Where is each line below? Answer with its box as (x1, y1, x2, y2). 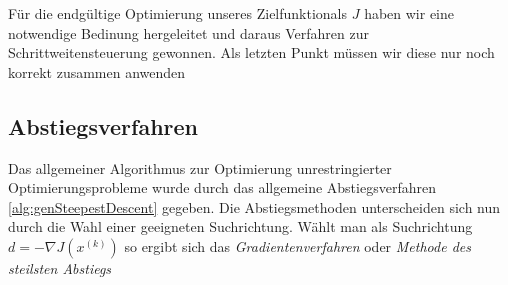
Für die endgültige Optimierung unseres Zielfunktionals (8, 3, 348, 23)
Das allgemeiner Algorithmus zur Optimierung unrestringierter (8, 157, 392, 178)
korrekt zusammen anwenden (8, 61, 186, 82)
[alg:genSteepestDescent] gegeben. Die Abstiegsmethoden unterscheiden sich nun (8, 196, 501, 217)
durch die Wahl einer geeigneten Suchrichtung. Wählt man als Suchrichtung (8, 216, 473, 237)
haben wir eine (364, 3, 455, 23)
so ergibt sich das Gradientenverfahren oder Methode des (124, 235, 471, 256)
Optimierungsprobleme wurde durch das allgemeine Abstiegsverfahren (8, 177, 436, 198)
